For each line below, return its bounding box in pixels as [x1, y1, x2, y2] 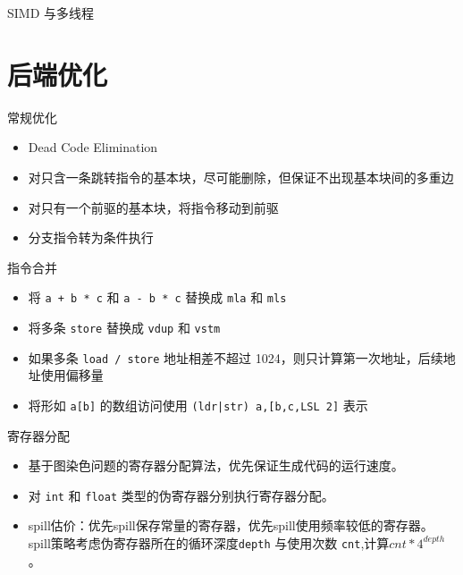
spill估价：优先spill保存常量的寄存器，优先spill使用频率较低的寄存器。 [28, 516, 434, 535]
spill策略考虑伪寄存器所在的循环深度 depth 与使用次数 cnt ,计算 [28, 533, 390, 552]
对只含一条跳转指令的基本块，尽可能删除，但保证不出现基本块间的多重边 [28, 167, 454, 186]
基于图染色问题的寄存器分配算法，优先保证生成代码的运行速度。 [28, 456, 404, 475]
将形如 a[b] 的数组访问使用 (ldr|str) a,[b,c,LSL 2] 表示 [28, 395, 368, 414]
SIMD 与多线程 [7, 4, 95, 21]
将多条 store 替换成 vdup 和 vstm [28, 317, 221, 336]
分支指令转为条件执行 [28, 228, 154, 247]
